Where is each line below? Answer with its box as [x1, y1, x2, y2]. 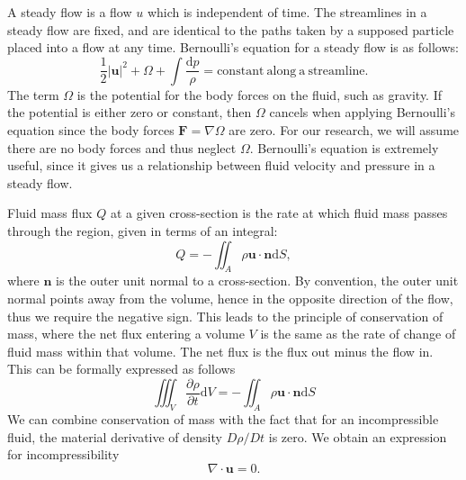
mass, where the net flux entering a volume [7, 324, 245, 343]
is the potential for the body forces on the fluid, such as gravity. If [76, 85, 443, 104]
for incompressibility [7, 445, 120, 464]
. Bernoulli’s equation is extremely [249, 138, 439, 157]
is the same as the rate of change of [260, 324, 456, 343]
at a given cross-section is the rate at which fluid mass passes [110, 204, 448, 222]
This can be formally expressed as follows [7, 359, 236, 378]
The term [7, 85, 59, 104]
